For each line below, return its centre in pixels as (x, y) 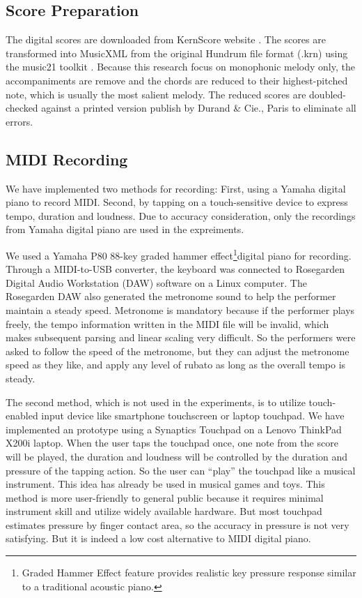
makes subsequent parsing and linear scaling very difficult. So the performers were (181, 337)
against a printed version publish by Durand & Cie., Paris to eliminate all (199, 108)
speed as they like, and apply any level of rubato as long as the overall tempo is (176, 365)
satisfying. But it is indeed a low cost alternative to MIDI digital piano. (158, 538)
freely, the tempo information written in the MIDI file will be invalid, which (167, 323)
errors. (19, 121)
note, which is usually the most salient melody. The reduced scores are (156, 94)
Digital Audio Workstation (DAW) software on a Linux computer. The (156, 282)
